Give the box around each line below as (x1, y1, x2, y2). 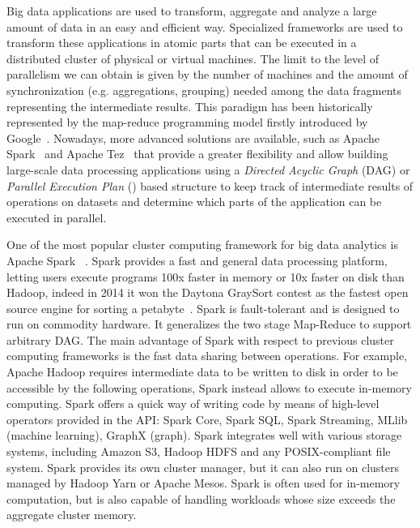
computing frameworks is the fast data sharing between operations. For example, (6, 347, 408, 364)
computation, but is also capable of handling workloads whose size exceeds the (6, 490, 396, 507)
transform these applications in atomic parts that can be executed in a (6, 34, 357, 51)
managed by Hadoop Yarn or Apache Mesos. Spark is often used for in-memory (6, 474, 401, 492)
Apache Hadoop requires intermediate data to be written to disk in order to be (6, 363, 398, 380)
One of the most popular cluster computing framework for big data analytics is (6, 236, 398, 253)
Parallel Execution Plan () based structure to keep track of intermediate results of (6, 177, 414, 194)
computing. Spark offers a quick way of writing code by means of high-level (6, 395, 380, 412)
